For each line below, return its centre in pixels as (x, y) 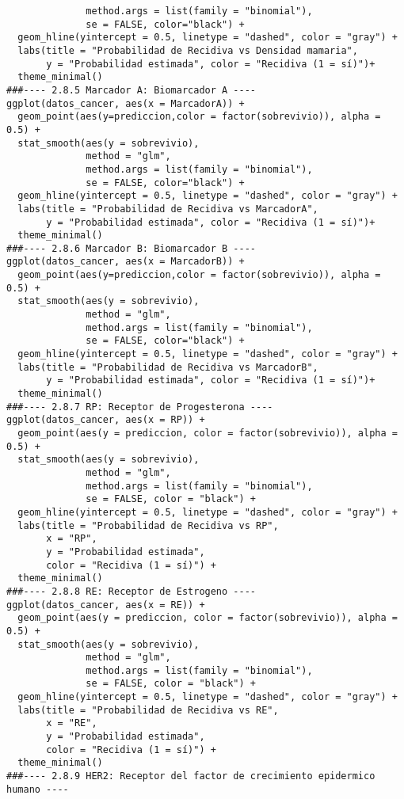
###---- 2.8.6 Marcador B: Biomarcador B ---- (131, 248)
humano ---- (38, 789)
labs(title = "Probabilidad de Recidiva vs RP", (148, 525)
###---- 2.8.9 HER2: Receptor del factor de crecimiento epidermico (191, 776)
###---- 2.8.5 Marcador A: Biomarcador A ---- (131, 90)
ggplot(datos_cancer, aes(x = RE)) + (106, 605)
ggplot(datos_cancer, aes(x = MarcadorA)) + (126, 103)
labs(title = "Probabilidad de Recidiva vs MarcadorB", (168, 367)
